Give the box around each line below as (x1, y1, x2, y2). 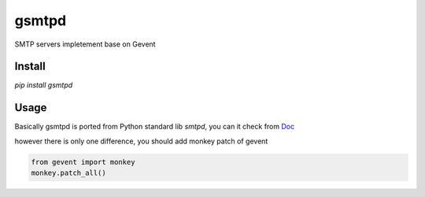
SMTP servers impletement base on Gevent (14, 39, 157, 49)
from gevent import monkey (31, 158, 135, 166)
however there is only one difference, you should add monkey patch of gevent (14, 136, 268, 146)
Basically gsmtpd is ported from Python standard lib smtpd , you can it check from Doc (14, 122, 295, 132)
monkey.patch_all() (31, 169, 106, 177)
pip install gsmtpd (14, 80, 73, 90)
